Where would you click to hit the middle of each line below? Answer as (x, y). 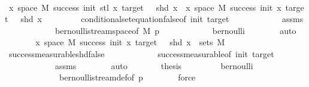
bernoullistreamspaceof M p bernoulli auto (175, 30)
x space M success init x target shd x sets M (130, 42)
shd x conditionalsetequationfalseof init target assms (162, 19)
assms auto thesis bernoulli (154, 65)
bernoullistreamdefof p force (127, 77)
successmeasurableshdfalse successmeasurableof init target (141, 53)
